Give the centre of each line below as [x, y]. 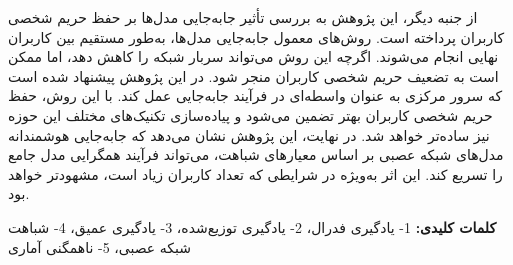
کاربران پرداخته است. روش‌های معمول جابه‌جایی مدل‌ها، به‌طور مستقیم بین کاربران [256, 36]
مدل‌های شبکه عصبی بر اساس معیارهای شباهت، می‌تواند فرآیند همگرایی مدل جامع [256, 154]
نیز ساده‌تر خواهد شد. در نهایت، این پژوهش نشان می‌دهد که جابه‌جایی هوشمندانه [249, 134]
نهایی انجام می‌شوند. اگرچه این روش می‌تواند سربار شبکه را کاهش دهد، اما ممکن [253, 56]
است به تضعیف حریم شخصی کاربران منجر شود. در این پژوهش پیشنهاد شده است [253, 75]
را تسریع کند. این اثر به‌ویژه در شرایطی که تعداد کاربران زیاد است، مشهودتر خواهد [255, 173]
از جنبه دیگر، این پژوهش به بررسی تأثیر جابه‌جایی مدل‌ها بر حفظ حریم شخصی [243, 17]
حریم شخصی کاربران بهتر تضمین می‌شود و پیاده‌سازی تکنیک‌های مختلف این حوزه [250, 114]
